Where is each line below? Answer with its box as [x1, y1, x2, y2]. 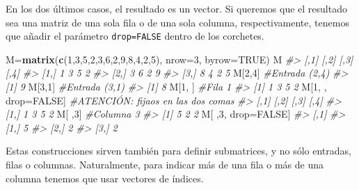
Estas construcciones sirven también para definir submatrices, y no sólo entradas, [6, 143, 351, 158]
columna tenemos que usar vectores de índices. [6, 171, 204, 185]
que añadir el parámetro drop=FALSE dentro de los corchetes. [6, 29, 264, 43]
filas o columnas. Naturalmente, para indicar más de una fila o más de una [6, 157, 324, 171]
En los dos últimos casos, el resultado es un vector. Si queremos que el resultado [6, 1, 347, 15]
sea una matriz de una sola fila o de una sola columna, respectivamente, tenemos [6, 15, 349, 29]
